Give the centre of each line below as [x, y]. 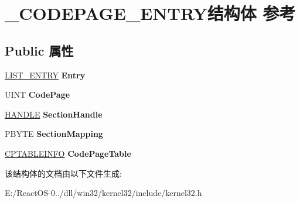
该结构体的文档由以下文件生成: [63, 173]
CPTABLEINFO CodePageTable [68, 153]
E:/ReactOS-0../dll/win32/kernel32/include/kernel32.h [103, 193]
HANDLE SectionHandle [54, 114]
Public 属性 [39, 50]
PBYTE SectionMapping [54, 134]
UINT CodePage [37, 94]
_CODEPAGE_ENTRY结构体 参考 [150, 13]
